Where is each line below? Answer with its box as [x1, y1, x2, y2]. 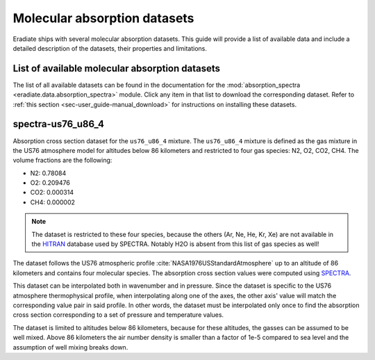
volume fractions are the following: [12, 156, 112, 165]
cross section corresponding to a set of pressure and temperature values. [12, 311, 224, 319]
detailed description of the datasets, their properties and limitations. [12, 44, 208, 52]
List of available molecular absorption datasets [12, 63, 220, 74]
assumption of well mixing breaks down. [12, 343, 128, 351]
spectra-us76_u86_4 [12, 118, 104, 130]
